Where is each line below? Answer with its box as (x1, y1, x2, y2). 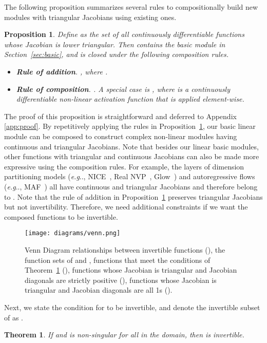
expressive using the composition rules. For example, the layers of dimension (4, 161, 244, 171)
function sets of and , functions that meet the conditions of (25, 254, 211, 265)
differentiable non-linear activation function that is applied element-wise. (16, 93, 244, 104)
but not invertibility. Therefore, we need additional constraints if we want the (4, 201, 248, 212)
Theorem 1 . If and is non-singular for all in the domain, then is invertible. (4, 329, 244, 340)
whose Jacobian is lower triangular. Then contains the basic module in (4, 39, 225, 49)
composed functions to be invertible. (4, 211, 118, 222)
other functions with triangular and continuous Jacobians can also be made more (4, 151, 259, 162)
